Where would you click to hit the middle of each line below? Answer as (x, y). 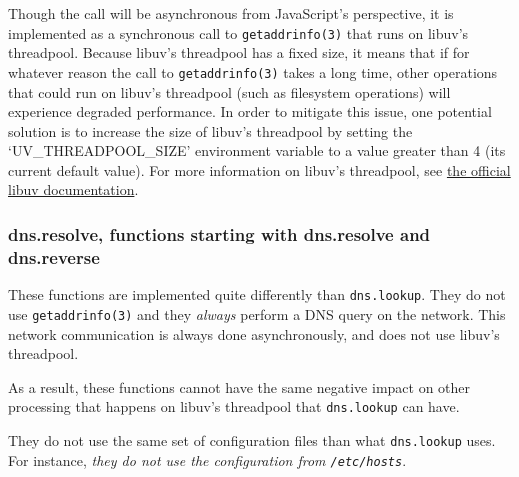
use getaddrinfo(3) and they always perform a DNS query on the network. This (257, 313)
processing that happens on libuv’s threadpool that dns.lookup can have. (234, 406)
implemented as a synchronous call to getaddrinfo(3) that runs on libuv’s (238, 32)
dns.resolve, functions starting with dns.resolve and (219, 233)
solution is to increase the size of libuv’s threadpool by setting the (210, 130)
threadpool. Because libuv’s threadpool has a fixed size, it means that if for (239, 52)
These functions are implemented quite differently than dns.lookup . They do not (257, 294)
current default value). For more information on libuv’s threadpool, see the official (259, 169)
